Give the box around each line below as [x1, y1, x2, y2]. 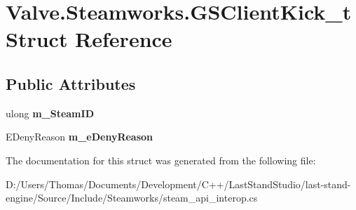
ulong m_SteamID [6, 105, 94, 120]
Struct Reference [6, 25, 172, 53]
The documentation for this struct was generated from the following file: [6, 152, 316, 167]
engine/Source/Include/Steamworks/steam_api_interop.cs [6, 190, 258, 205]
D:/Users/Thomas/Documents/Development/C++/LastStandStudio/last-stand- [6, 176, 351, 191]
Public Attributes [6, 72, 136, 94]
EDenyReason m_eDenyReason [6, 129, 153, 144]
